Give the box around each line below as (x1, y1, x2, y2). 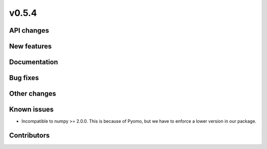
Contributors (9, 131, 50, 140)
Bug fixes (9, 74, 39, 82)
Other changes (9, 90, 56, 98)
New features (9, 42, 52, 50)
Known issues (9, 105, 54, 114)
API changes (9, 26, 49, 35)
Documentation (9, 58, 58, 66)
